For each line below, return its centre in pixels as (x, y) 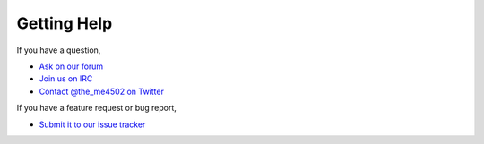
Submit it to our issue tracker (92, 124)
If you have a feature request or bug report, (96, 108)
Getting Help (65, 23)
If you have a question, (59, 50)
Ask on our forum (71, 66)
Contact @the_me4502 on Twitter (102, 91)
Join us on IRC (66, 79)
